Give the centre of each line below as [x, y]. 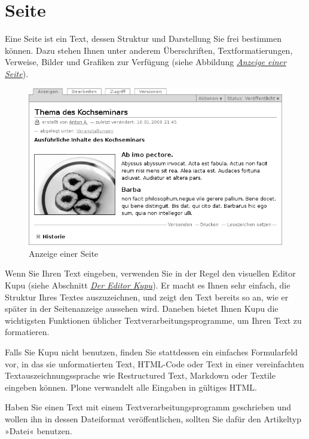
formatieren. [27, 332]
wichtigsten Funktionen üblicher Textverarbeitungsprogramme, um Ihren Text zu [153, 320]
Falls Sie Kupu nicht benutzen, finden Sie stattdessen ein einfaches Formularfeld [152, 351]
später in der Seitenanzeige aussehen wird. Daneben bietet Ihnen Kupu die [142, 308]
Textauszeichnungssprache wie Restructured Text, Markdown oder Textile [140, 375]
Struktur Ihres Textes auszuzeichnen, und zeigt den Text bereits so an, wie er [147, 297]
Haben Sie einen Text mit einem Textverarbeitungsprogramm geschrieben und [148, 407]
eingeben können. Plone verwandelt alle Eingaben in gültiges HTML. [131, 387]
